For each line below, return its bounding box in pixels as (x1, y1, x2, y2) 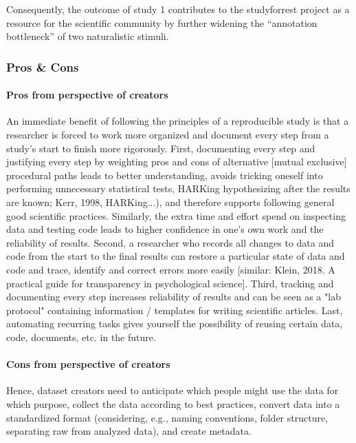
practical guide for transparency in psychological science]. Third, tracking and (6, 276, 334, 290)
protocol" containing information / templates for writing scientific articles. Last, (6, 302, 343, 317)
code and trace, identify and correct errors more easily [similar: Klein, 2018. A (6, 262, 335, 276)
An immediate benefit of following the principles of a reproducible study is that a (6, 114, 349, 128)
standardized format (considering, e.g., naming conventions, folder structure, (6, 410, 329, 424)
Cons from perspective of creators (6, 357, 170, 371)
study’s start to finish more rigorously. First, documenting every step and (6, 141, 315, 155)
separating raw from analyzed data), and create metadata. (6, 424, 252, 438)
